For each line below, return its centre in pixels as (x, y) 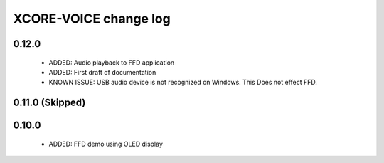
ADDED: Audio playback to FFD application (112, 62)
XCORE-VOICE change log (92, 19)
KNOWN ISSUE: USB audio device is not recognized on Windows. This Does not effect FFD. (183, 83)
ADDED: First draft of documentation (102, 72)
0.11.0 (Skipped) (49, 103)
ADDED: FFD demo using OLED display (106, 144)
